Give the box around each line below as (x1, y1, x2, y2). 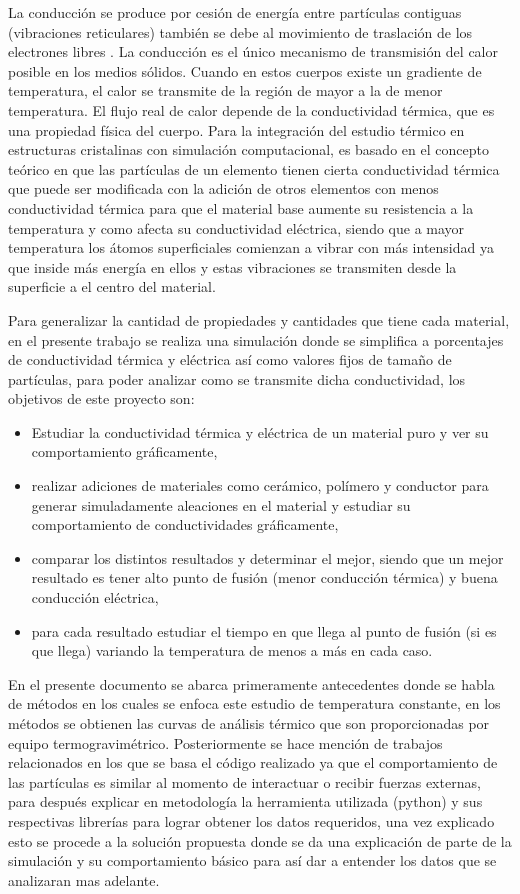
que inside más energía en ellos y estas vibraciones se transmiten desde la (8, 256, 457, 277)
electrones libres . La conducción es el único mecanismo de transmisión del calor (8, 41, 498, 62)
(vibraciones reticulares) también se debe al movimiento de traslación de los (8, 21, 473, 42)
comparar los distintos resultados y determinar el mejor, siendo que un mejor (31, 547, 504, 568)
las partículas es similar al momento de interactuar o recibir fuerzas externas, (8, 771, 481, 792)
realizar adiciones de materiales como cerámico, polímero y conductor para (31, 475, 489, 496)
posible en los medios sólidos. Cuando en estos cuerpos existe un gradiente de (8, 60, 482, 81)
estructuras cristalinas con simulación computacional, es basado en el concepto (8, 139, 489, 160)
